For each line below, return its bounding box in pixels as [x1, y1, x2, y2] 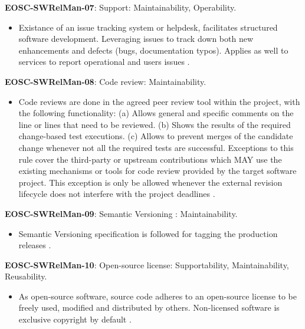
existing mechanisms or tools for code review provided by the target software [18, 164, 297, 177]
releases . [18, 239, 51, 251]
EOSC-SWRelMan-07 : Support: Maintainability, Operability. [5, 1, 237, 13]
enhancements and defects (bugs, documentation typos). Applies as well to [18, 44, 288, 56]
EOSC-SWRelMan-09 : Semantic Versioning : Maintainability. [5, 207, 238, 219]
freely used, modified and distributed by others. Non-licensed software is [18, 301, 280, 314]
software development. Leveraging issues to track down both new [18, 32, 254, 45]
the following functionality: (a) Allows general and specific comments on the [18, 107, 294, 119]
